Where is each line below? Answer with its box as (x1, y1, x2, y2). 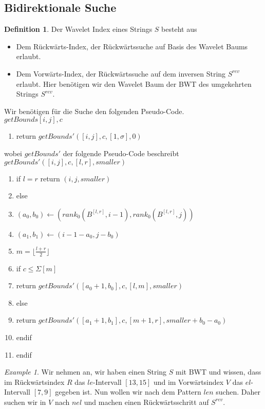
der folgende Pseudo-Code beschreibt (63, 147, 179, 158)
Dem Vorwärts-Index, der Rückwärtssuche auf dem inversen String (16, 68, 226, 79)
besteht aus (161, 24, 197, 34)
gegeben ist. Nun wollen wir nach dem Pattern (55, 386, 201, 397)
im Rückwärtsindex (4, 376, 65, 387)
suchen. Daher (216, 386, 260, 397)
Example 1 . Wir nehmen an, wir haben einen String (4, 366, 167, 377)
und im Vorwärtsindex (153, 376, 224, 387)
